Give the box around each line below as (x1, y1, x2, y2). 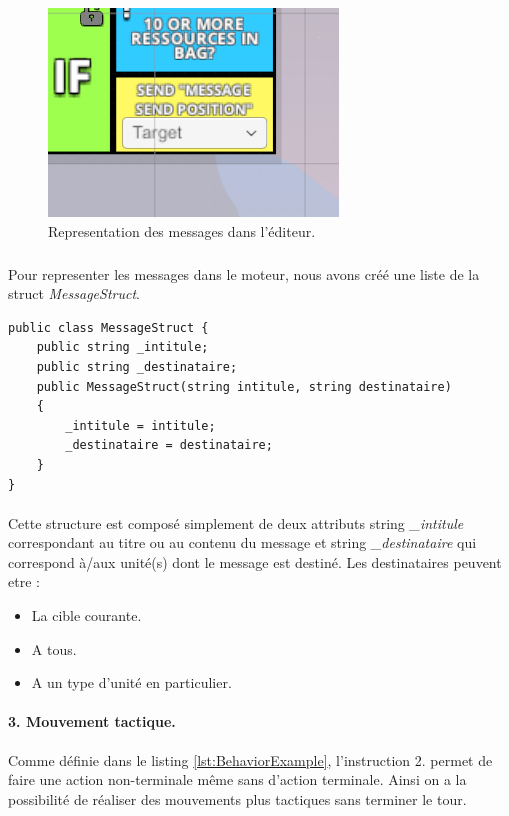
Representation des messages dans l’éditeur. (48, 220, 316, 241)
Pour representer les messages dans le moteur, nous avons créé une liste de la (8, 263, 480, 284)
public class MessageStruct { (8, 320, 209, 335)
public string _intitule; (36, 340, 209, 355)
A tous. (31, 638, 77, 659)
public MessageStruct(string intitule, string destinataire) (36, 379, 452, 394)
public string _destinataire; (36, 359, 238, 374)
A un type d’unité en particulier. (31, 672, 232, 693)
